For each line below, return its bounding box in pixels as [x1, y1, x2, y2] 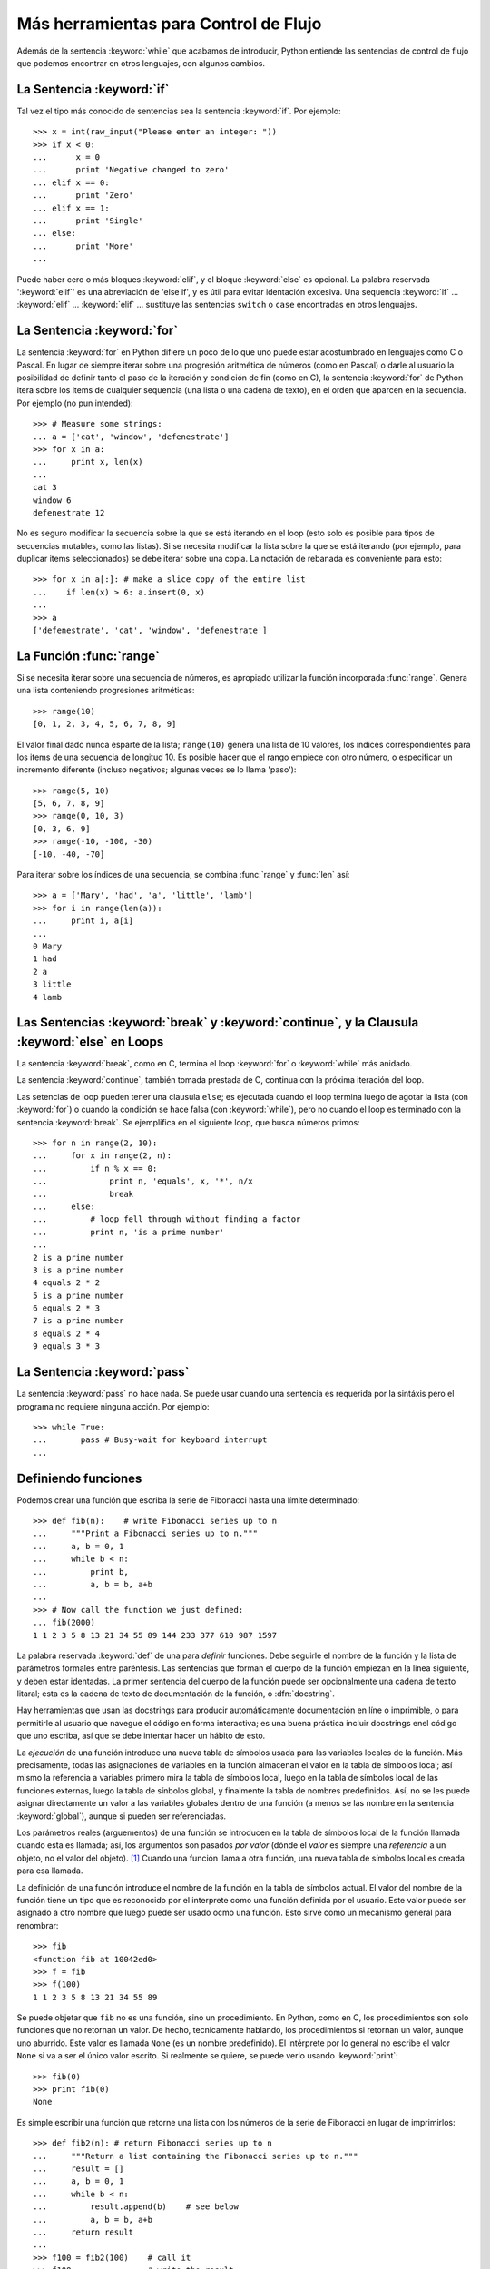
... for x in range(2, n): [33, 1151, 172, 1161]
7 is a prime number [33, 1316, 124, 1326]
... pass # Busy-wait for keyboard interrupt [33, 1435, 268, 1445]
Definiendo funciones [16, 1470, 142, 1486]
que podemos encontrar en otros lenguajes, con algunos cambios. [16, 57, 265, 68]
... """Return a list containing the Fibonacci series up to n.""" [33, 2151, 358, 2161]
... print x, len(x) [33, 457, 143, 467]
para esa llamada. [16, 1865, 83, 1876]
